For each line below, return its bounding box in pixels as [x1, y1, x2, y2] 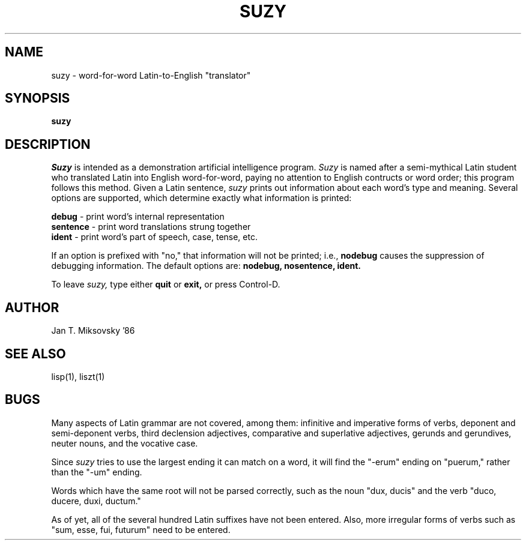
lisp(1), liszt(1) [51, 371, 105, 382]
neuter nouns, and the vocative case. [51, 438, 198, 448]
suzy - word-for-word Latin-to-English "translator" [51, 70, 251, 80]
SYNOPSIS [5, 91, 70, 106]
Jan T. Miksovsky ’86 [51, 325, 135, 336]
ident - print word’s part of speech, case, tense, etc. [51, 232, 258, 242]
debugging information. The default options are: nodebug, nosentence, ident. [51, 260, 361, 271]
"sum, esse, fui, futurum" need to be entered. [51, 524, 231, 535]
